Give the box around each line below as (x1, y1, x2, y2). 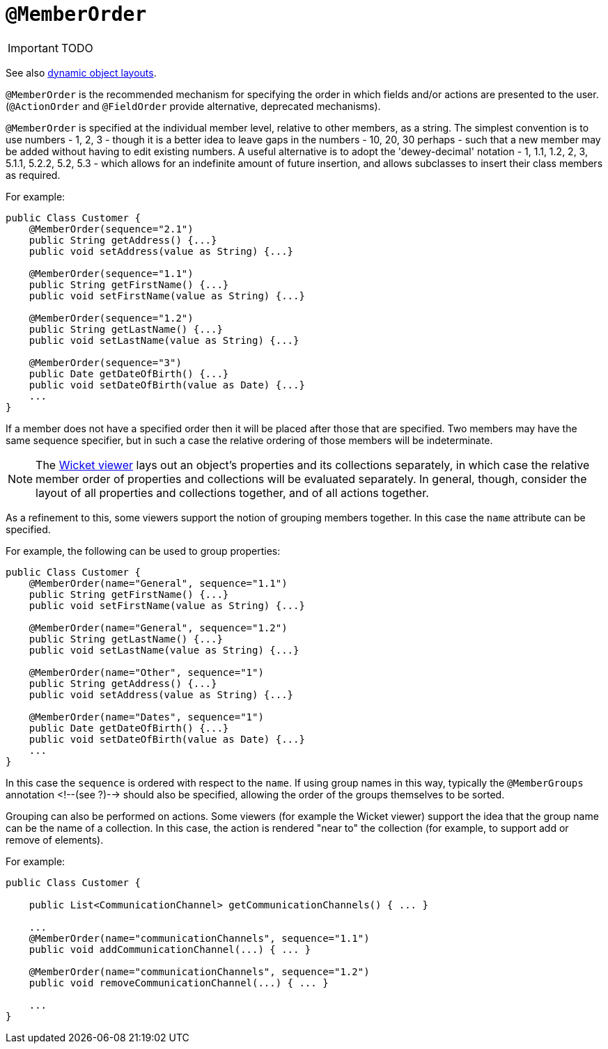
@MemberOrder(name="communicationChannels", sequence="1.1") (29, 932, 370, 944)
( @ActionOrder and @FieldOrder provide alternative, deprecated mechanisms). (6, 100, 381, 112)
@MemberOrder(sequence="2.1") (29, 223, 194, 235)
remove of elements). (6, 833, 104, 846)
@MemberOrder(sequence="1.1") (29, 267, 194, 279)
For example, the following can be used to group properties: (6, 544, 281, 557)
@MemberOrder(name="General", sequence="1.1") (29, 577, 288, 589)
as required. (6, 168, 61, 181)
